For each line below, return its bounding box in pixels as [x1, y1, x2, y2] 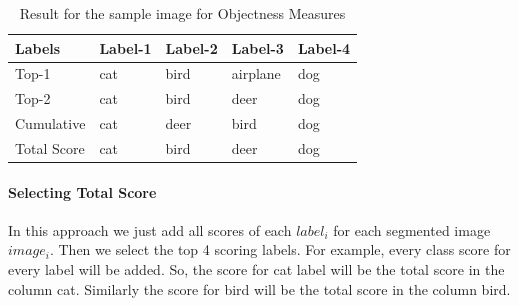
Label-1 [99, 37, 152, 58]
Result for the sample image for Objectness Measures [19, 3, 346, 23]
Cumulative [15, 113, 86, 134]
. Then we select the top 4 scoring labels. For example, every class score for [49, 239, 511, 260]
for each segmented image [333, 219, 491, 240]
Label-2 [165, 37, 218, 58]
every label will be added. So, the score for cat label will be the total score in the [8, 259, 505, 280]
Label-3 [231, 37, 284, 58]
